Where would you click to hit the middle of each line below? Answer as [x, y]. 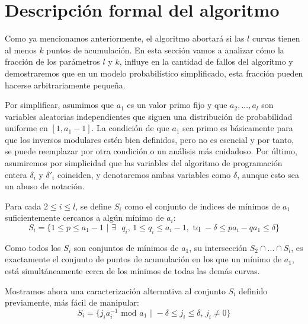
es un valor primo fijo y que [177, 105]
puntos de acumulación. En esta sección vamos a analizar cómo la [165, 50]
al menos [21, 50]
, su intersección [218, 247]
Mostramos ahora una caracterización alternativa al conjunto [115, 290]
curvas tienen [276, 38]
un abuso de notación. [45, 186]
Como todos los [33, 247]
